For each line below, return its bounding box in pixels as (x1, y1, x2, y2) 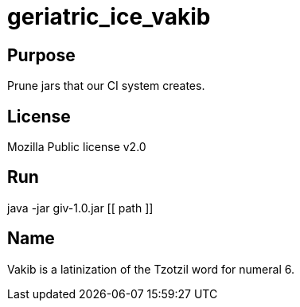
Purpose (7, 45, 76, 65)
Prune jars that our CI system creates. (7, 79, 205, 93)
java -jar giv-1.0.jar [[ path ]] (7, 200, 154, 215)
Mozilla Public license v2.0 (7, 140, 146, 154)
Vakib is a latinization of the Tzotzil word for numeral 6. (7, 262, 294, 276)
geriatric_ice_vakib (7, 3, 211, 30)
